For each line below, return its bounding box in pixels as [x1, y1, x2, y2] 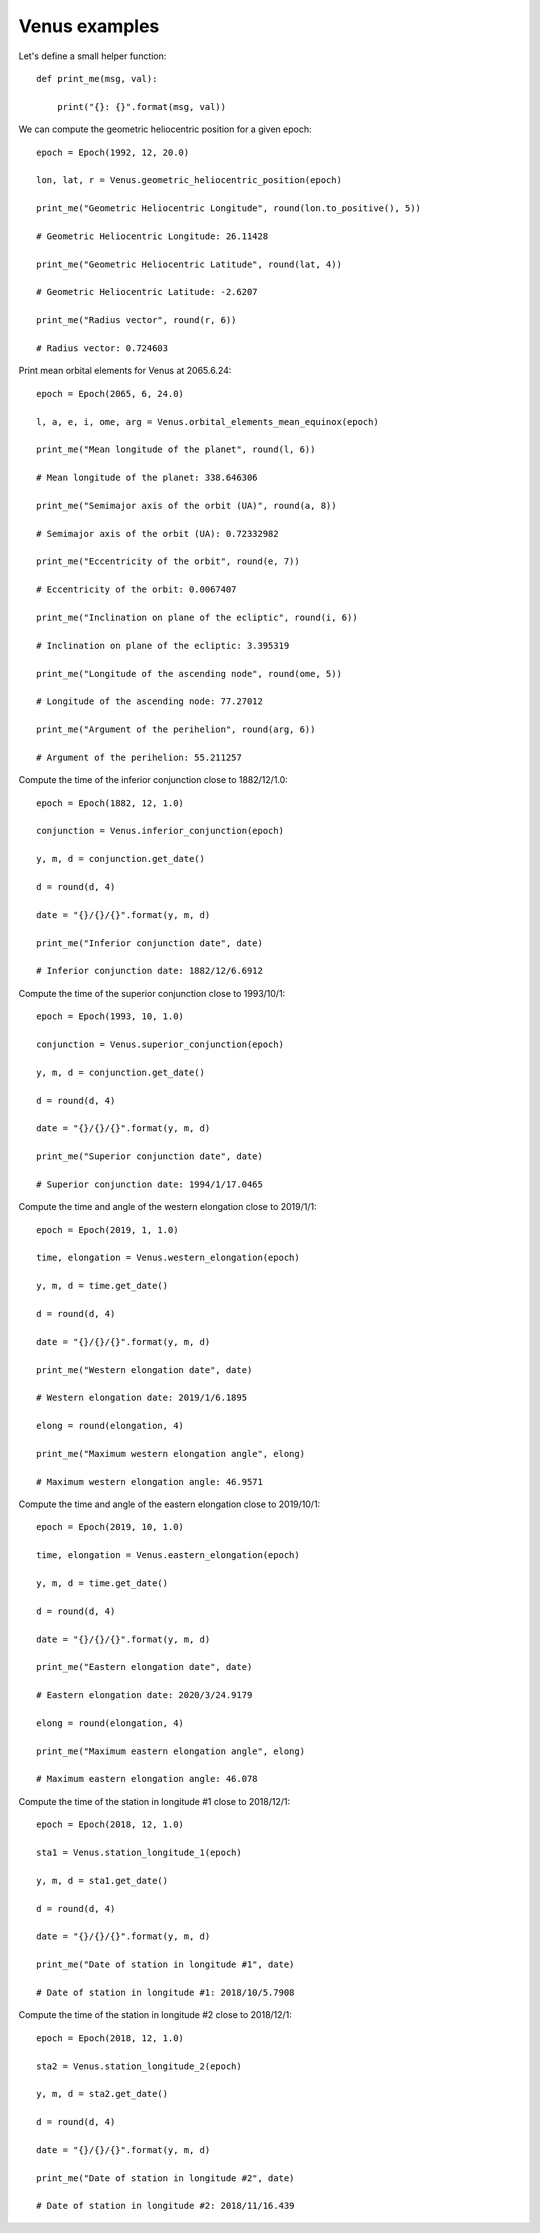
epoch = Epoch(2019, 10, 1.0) [36, 1521, 185, 1533]
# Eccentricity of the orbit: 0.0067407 [36, 584, 237, 595]
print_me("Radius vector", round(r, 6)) [36, 315, 237, 326]
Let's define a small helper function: [18, 50, 167, 62]
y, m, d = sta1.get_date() [36, 1875, 169, 1886]
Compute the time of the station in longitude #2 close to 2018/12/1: [18, 2009, 292, 2021]
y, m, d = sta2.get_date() [36, 2088, 169, 2100]
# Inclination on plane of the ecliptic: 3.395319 [36, 640, 290, 651]
